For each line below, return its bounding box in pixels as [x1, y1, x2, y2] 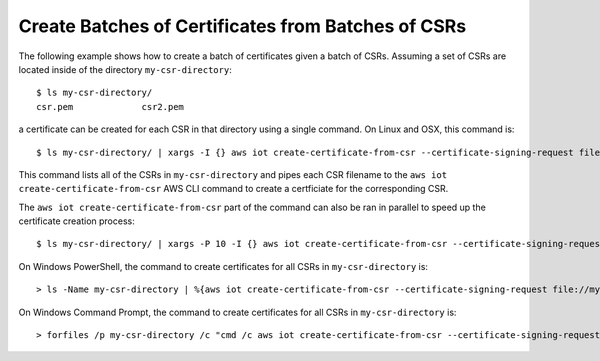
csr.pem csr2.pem [36, 101, 185, 112]
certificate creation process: [18, 215, 135, 227]
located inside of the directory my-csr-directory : [18, 63, 232, 75]
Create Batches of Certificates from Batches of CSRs [18, 15, 467, 37]
